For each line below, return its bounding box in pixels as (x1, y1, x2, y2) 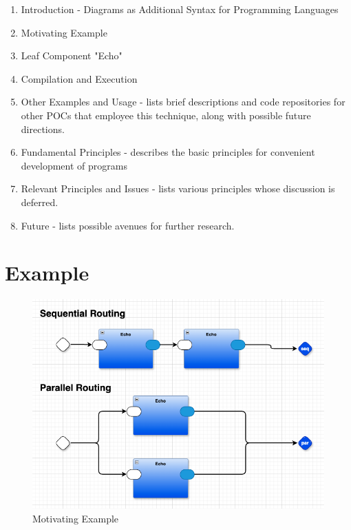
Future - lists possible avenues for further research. (21, 218, 235, 232)
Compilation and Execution (21, 71, 138, 85)
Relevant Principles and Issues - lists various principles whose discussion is (21, 181, 335, 196)
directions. (21, 121, 65, 136)
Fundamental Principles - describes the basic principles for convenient (21, 145, 315, 159)
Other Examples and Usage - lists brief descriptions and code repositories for (21, 94, 345, 109)
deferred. (21, 194, 58, 209)
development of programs (21, 158, 127, 172)
